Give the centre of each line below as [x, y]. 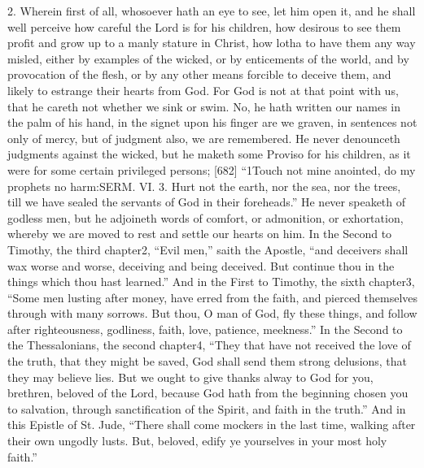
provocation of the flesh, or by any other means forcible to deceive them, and [199, 74]
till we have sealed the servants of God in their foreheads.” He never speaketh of [207, 202]
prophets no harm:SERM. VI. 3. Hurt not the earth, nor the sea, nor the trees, [204, 186]
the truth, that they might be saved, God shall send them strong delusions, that [208, 361]
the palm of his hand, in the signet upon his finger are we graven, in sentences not [212, 122]
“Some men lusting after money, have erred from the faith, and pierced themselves [213, 297]
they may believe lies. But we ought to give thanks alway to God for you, [190, 377]
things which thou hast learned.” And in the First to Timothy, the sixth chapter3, [211, 282]
